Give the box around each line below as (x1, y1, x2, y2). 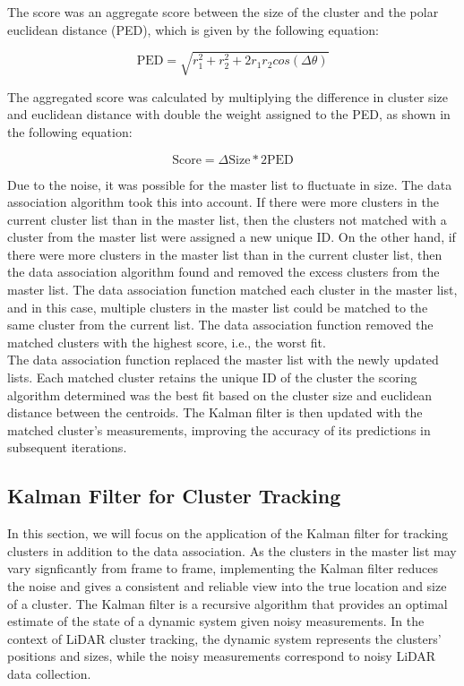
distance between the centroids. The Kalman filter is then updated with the (7, 403, 423, 422)
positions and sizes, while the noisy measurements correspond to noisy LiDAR (7, 647, 436, 665)
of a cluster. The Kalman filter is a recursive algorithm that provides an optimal (7, 594, 448, 613)
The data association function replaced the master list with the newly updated (7, 350, 439, 369)
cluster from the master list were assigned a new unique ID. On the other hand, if (7, 227, 456, 246)
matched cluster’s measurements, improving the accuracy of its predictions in (7, 420, 431, 439)
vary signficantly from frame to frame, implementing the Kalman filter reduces (7, 559, 439, 578)
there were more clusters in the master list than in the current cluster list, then (7, 244, 443, 263)
